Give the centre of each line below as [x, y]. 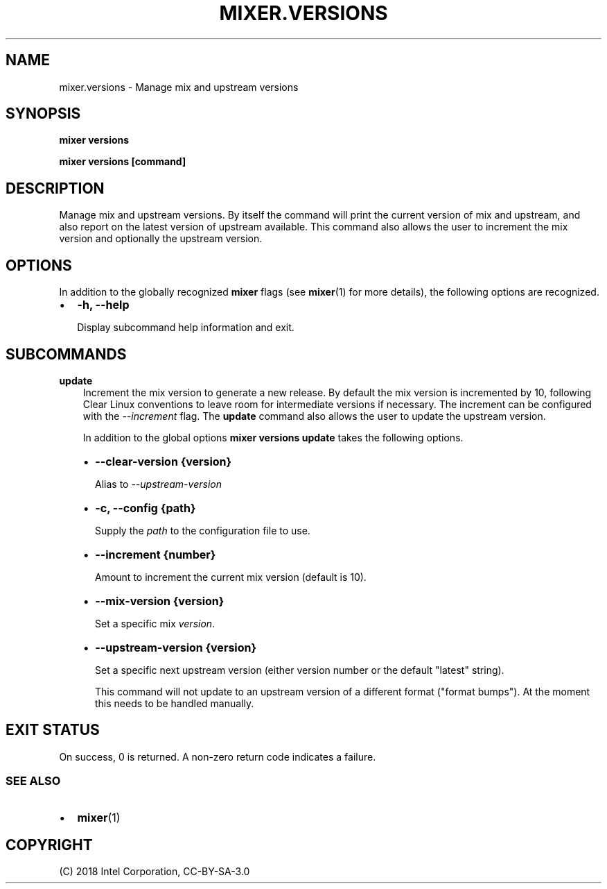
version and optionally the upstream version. [161, 239]
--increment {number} [156, 554]
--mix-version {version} [160, 601]
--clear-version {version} [164, 461]
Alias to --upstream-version [158, 484]
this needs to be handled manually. [175, 703]
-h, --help [103, 305]
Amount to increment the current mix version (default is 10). [231, 577]
